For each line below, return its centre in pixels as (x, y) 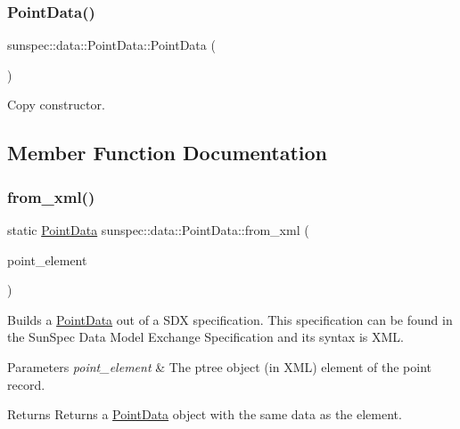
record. (26, 384)
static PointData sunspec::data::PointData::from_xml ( (158, 230)
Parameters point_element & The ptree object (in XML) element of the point (220, 366)
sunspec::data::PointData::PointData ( (111, 45)
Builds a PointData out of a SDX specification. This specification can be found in (230, 319)
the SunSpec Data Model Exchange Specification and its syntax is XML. (205, 337)
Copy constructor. (56, 105)
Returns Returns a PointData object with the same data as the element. (205, 414)
